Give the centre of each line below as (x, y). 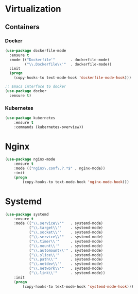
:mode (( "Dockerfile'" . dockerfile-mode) (60, 60)
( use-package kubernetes (30, 118)
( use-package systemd (27, 214)
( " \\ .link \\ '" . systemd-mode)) (67, 273)
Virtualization (33, 9)
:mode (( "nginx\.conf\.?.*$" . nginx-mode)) (60, 168)
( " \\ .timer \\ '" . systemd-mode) (66, 241)
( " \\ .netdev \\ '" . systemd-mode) (66, 264)
